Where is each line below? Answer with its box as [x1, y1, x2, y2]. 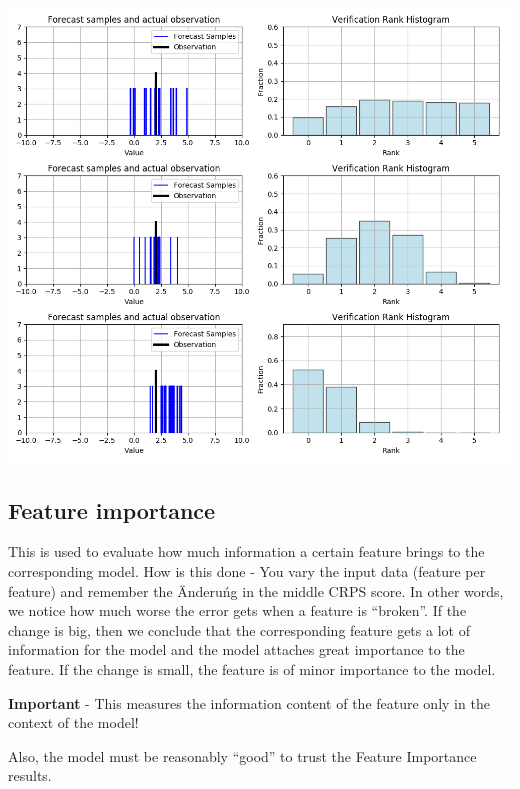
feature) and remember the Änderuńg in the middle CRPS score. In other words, [8, 580, 504, 601]
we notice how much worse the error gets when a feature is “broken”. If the [8, 600, 467, 621]
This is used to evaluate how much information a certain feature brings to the [8, 541, 485, 562]
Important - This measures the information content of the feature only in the [8, 692, 490, 713]
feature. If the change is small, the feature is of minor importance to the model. [8, 658, 496, 679]
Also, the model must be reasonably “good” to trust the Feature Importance [8, 745, 477, 766]
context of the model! [8, 712, 139, 733]
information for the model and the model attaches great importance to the [8, 639, 465, 660]
